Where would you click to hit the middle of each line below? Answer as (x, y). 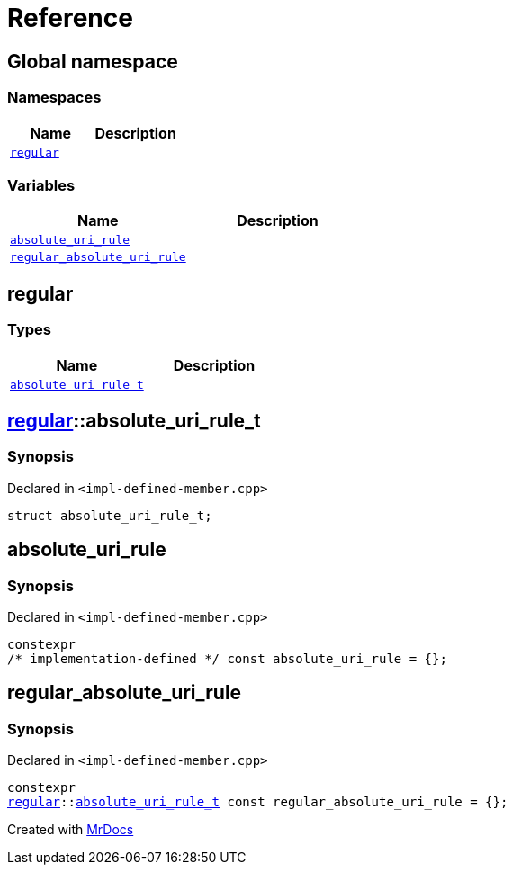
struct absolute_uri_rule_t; (110, 515)
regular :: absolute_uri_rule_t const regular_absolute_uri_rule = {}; (258, 802)
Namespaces (54, 98)
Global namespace (93, 61)
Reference (70, 18)
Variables (41, 185)
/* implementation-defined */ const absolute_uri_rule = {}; (227, 658)
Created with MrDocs (71, 830)
